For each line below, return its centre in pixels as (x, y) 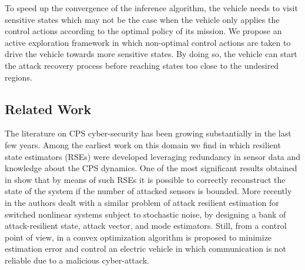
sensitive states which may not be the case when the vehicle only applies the (142, 19)
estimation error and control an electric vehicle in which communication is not (146, 249)
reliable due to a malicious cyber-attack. (77, 260)
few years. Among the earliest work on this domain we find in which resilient (143, 144)
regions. (19, 77)
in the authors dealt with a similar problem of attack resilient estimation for (142, 202)
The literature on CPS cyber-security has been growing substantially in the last (148, 133)
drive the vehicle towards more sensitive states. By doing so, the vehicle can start (151, 54)
